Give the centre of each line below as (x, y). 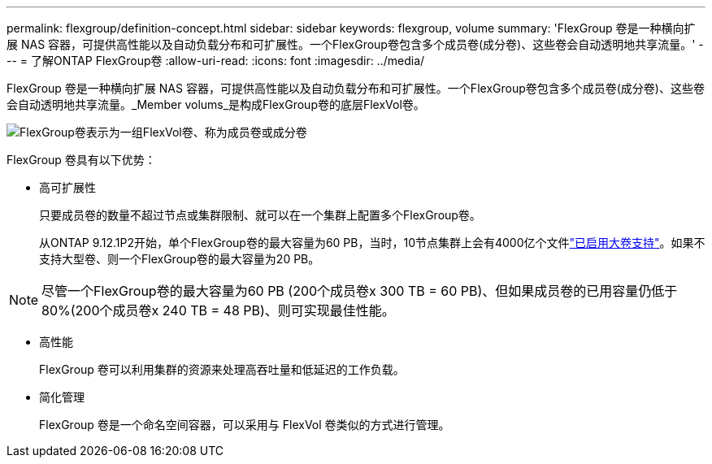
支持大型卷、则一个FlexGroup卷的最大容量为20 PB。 (180, 259)
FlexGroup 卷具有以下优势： (81, 160)
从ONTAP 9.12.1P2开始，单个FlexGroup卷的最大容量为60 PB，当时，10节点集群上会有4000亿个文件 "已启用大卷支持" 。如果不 (372, 243)
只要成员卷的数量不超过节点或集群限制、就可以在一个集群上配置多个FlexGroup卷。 (260, 215)
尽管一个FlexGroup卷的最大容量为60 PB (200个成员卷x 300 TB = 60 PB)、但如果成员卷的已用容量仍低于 (360, 291)
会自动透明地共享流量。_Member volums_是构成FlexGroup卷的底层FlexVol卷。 (216, 104)
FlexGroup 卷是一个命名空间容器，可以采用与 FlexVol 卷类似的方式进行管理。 (245, 425)
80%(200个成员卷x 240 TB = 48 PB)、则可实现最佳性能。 (218, 310)
